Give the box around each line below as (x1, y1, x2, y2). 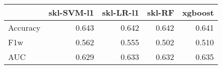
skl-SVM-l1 (48, 7, 94, 18)
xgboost (182, 7, 214, 18)
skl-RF (147, 7, 174, 18)
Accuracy (8, 22, 41, 33)
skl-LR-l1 (102, 7, 139, 18)
